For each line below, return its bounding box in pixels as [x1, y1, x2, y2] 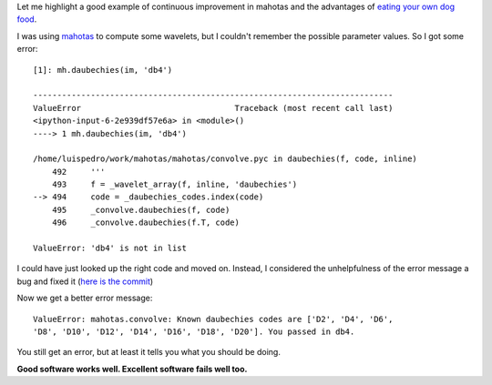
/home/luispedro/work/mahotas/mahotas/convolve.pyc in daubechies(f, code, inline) [33, 154, 418, 164]
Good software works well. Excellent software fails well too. [16, 363, 248, 374]
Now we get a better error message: [16, 292, 153, 304]
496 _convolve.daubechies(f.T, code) [51, 218, 241, 228]
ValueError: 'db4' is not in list [33, 243, 187, 254]
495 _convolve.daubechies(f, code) [51, 205, 231, 215]
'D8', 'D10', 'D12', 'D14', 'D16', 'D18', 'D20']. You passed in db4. [33, 326, 355, 337]
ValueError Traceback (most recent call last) [33, 103, 394, 113]
